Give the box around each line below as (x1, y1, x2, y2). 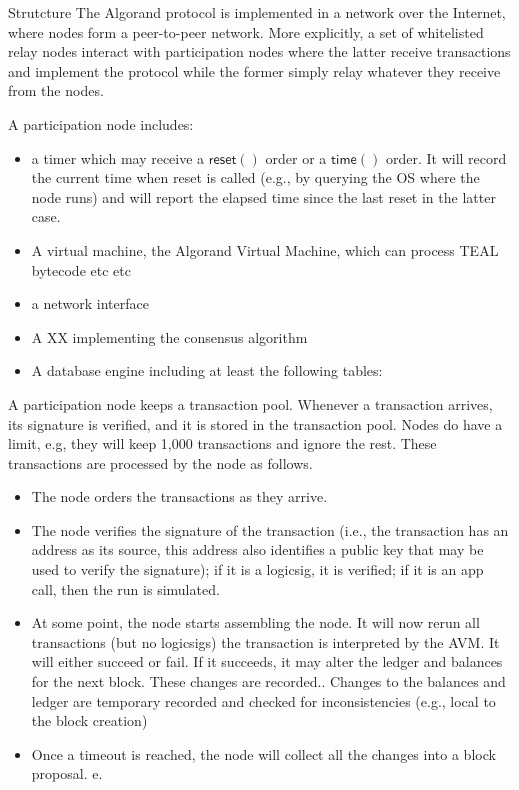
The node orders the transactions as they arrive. (31, 486, 328, 507)
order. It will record (385, 147, 507, 168)
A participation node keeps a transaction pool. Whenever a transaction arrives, (8, 393, 493, 414)
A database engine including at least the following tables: (31, 360, 383, 381)
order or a (265, 147, 327, 168)
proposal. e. (31, 763, 103, 784)
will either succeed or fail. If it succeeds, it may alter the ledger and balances (31, 651, 503, 672)
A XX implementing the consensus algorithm (31, 326, 308, 347)
